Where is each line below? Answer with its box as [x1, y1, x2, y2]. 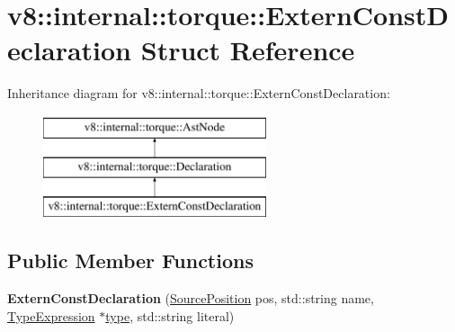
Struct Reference [140, 31, 355, 68]
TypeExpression [7, 306, 95, 325]
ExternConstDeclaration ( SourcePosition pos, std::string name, [7, 289, 374, 308]
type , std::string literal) [105, 306, 235, 325]
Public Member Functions [7, 247, 254, 274]
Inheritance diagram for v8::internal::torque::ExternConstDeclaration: [7, 84, 390, 103]
